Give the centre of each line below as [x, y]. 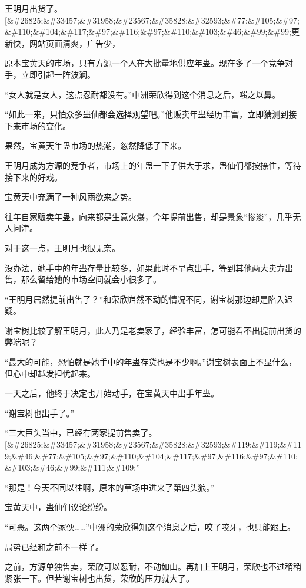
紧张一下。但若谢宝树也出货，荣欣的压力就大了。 [99, 578]
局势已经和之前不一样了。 [54, 546]
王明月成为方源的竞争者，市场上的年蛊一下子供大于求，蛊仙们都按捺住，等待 [153, 165]
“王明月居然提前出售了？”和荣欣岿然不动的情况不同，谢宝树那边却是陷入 [145, 299]
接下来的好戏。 [34, 177]
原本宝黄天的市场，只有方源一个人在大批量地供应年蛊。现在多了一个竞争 [145, 63]
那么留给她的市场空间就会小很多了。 [91, 279]
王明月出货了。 [34, 8]
